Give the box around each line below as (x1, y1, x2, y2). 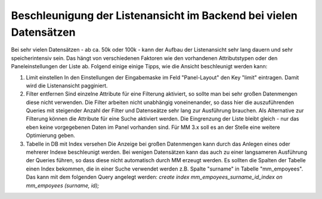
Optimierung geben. (26, 132, 76, 139)
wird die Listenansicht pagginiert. (26, 82, 108, 89)
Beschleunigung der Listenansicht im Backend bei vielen (11, 9, 298, 22)
